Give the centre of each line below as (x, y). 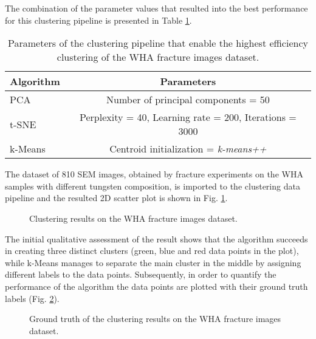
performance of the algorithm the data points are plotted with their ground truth (156, 286)
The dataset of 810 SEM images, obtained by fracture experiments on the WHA (154, 174)
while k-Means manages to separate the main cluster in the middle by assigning (153, 262)
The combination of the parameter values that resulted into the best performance (156, 8)
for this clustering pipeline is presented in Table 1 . (98, 20)
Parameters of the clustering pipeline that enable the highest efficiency (158, 43)
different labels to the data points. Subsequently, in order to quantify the (141, 274)
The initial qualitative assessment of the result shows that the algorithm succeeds (156, 238)
